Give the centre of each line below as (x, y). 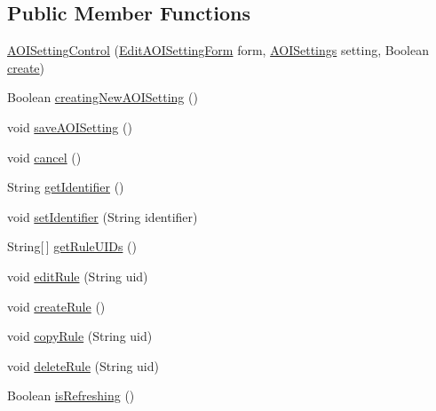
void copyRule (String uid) (80, 336)
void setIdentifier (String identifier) (103, 216)
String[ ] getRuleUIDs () (72, 246)
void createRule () (56, 306)
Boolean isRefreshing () (71, 395)
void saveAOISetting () (70, 126)
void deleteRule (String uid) (83, 365)
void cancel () (44, 157)
